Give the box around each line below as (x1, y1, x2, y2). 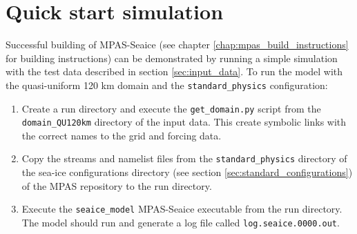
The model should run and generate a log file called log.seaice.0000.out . (21, 215, 340, 229)
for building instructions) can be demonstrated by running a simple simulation (6, 50, 338, 65)
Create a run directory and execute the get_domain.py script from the (21, 101, 321, 115)
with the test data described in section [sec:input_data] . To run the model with (6, 64, 343, 79)
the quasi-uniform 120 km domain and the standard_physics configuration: (6, 77, 328, 92)
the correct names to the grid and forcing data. (21, 128, 222, 142)
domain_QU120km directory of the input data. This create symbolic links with (21, 115, 347, 129)
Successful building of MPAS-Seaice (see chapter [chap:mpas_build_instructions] (6, 37, 349, 52)
